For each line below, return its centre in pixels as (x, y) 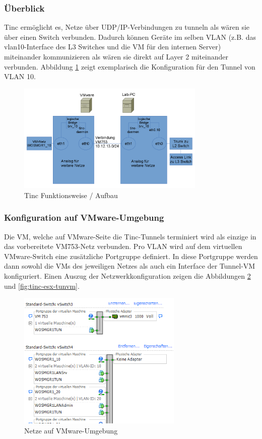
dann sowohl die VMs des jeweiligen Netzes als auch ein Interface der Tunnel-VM (130, 266)
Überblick (24, 8)
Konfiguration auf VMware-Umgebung (84, 217)
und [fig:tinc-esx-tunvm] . (42, 286)
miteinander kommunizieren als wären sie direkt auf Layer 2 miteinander (116, 56)
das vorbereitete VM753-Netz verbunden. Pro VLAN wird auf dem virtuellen (123, 246)
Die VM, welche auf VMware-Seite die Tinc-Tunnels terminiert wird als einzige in (130, 236)
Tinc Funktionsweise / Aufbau (71, 195)
